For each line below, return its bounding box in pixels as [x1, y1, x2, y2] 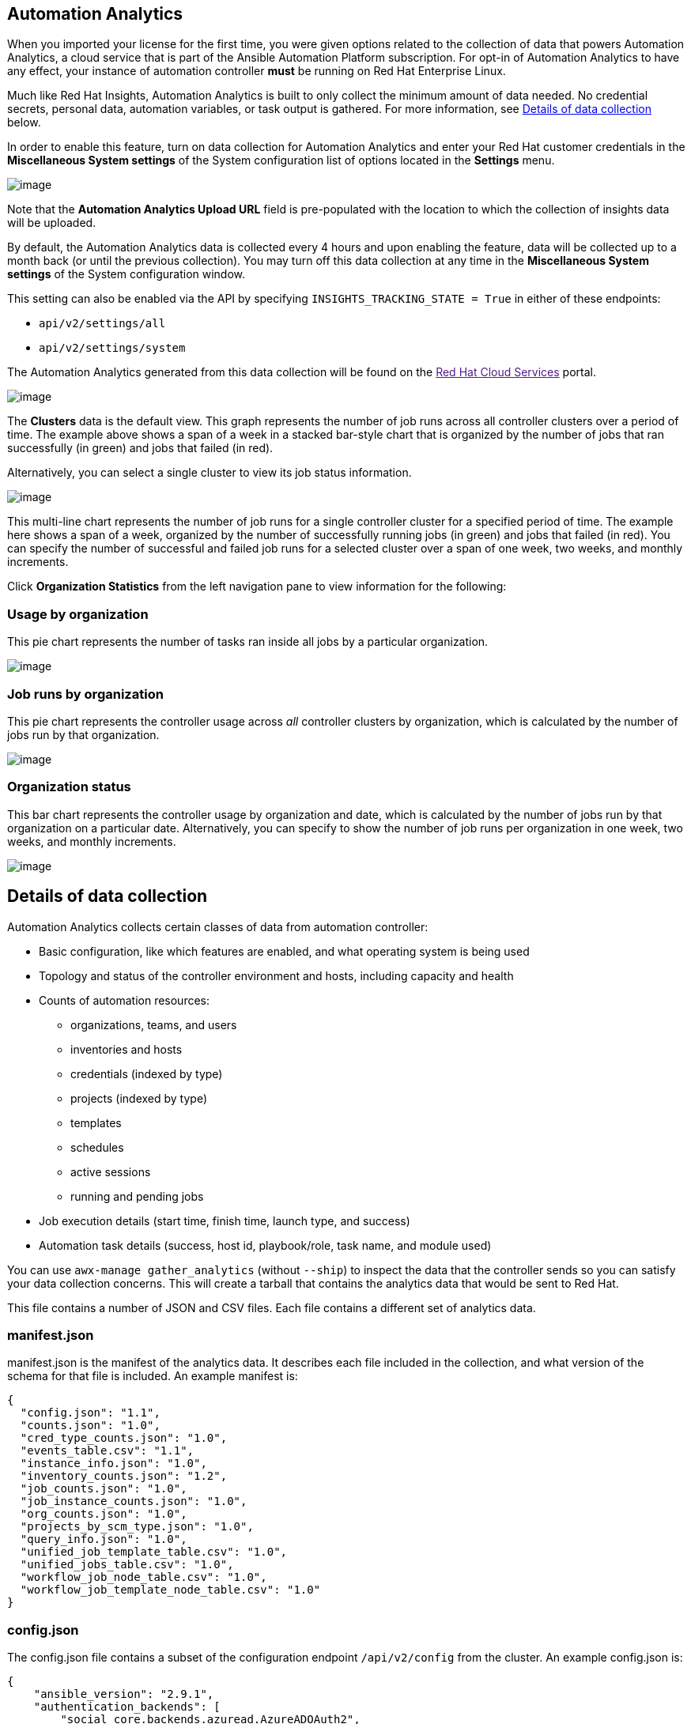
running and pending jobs [70, 1189, 204, 1203]
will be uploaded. [7, 216, 96, 230]
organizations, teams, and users [70, 1017, 237, 1032]
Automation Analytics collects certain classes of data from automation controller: [7, 919, 429, 934]
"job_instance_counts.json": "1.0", [20, 1495, 247, 1508]
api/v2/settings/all [39, 317, 166, 330]
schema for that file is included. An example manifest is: [7, 1369, 298, 1383]
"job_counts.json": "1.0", [20, 1482, 187, 1496]
